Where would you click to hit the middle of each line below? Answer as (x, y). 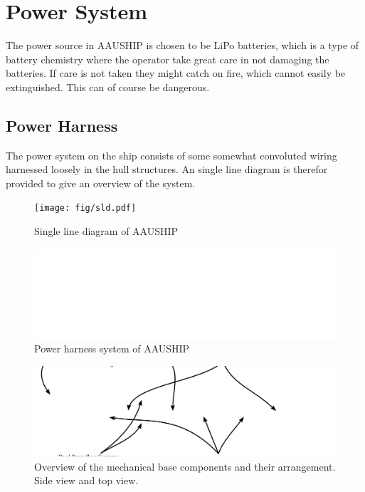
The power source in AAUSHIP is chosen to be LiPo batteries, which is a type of (182, 45)
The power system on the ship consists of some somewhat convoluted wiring (171, 155)
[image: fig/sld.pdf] (85, 208)
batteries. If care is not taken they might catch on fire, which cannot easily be (176, 73)
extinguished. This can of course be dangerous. (108, 87)
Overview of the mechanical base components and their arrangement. (185, 466)
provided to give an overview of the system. (101, 183)
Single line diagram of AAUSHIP (106, 231)
